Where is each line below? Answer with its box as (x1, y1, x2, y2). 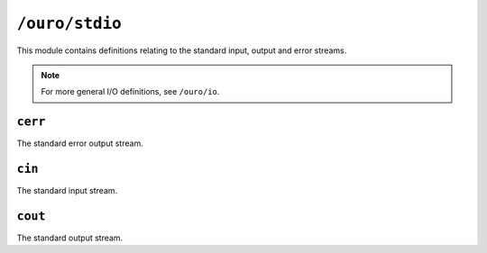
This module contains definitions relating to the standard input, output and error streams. (16, 45, 347, 56)
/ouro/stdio (16, 14, 122, 33)
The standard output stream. (16, 232, 124, 243)
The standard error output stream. (16, 138, 143, 149)
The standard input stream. (16, 185, 118, 196)
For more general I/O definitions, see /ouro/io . (41, 86, 220, 97)
